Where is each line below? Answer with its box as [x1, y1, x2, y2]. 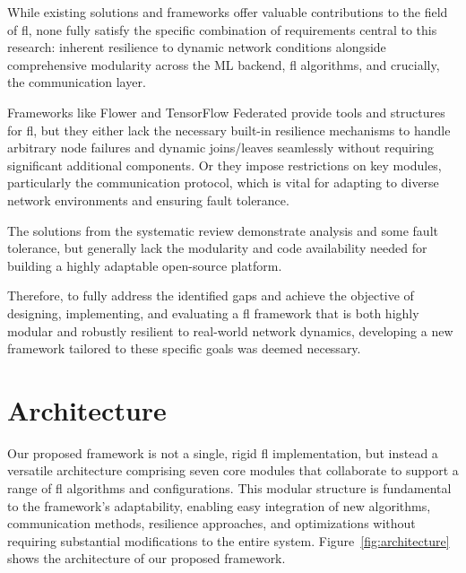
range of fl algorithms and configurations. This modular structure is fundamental [7, 479, 452, 497]
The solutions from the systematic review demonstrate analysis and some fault [7, 221, 438, 239]
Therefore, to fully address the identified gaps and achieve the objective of [7, 286, 414, 305]
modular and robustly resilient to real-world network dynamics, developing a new [7, 321, 453, 340]
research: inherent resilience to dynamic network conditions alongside [7, 38, 386, 56]
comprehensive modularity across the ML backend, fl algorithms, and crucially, [7, 55, 440, 74]
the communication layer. [7, 73, 146, 91]
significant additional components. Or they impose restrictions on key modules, [7, 155, 442, 174]
